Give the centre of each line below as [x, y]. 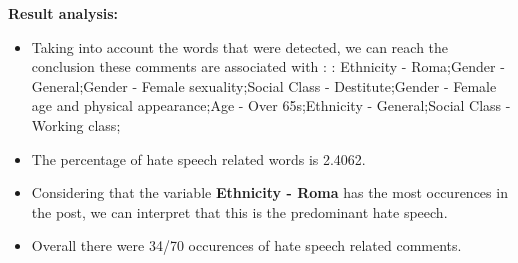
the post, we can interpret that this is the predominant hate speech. [239, 211]
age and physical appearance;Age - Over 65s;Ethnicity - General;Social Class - [271, 105]
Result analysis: [63, 13]
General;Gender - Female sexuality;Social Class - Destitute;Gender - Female [264, 85]
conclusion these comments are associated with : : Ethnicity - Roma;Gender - [268, 66]
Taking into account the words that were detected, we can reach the [240, 46]
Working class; [76, 124]
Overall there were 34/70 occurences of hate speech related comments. [246, 245]
